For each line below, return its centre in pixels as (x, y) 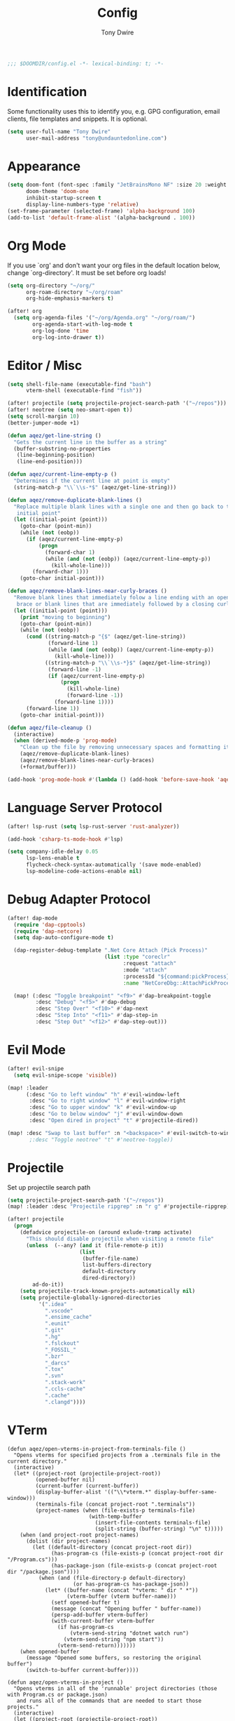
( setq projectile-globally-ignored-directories (90, 1297)
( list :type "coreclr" (137, 957)
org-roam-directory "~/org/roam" (74, 292)
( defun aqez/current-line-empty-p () (62, 474)
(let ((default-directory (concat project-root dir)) (112, 1547)
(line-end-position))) (49, 462)
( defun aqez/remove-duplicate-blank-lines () (74, 500)
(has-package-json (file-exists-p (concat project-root (134, 1566)
